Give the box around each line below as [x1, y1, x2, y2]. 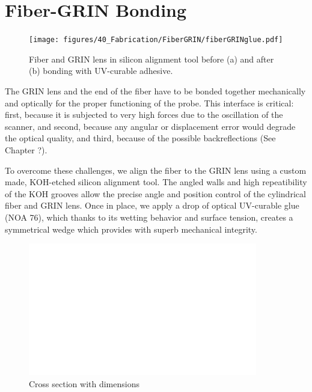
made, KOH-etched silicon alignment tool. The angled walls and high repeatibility [5, 176, 307, 188]
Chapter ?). [5, 143, 47, 156]
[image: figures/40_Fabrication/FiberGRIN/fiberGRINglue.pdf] [29, 35, 283, 44]
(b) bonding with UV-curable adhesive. [29, 64, 173, 77]
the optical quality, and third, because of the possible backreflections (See [5, 132, 276, 144]
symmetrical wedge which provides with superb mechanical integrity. [5, 222, 257, 235]
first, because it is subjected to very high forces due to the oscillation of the [5, 108, 283, 121]
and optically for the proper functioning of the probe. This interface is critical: [5, 96, 294, 109]
